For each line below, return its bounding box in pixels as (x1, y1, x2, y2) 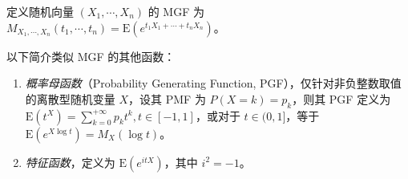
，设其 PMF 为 (128, 90, 206, 107)
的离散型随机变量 (25, 90, 115, 107)
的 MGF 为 (147, 3, 204, 19)
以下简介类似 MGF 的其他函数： (6, 47, 176, 64)
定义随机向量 (6, 3, 74, 19)
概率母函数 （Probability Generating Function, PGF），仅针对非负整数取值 (25, 75, 402, 92)
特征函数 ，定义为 (25, 153, 115, 170)
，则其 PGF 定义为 (292, 90, 391, 107)
